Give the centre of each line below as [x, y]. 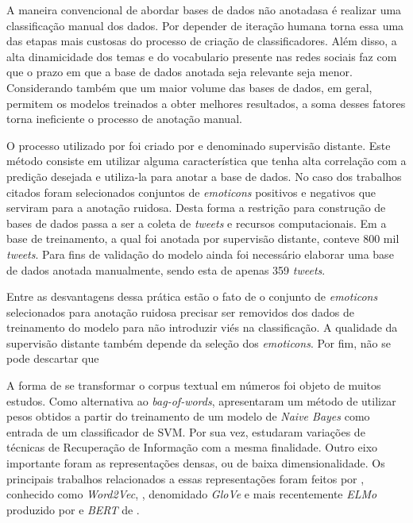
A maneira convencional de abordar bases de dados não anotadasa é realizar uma [204, 10]
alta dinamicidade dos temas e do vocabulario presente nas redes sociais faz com [202, 56]
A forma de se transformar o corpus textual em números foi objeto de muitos [194, 385]
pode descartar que [53, 358]
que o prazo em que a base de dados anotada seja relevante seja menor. [179, 72]
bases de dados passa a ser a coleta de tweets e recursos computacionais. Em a [197, 223]
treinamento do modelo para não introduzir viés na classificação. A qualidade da [202, 327]
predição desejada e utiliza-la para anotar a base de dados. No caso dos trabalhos [204, 176]
